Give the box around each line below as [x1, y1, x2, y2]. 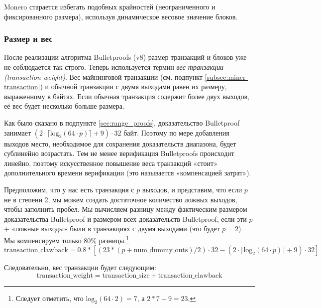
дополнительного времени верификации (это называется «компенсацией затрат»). [4, 167, 251, 178]
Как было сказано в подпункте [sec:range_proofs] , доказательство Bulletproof [4, 117, 240, 128]
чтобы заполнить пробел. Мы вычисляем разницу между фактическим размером [4, 204, 247, 214]
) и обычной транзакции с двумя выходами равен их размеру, [40, 81, 227, 92]
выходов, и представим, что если [142, 184, 242, 194]
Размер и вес [4, 32, 53, 45]
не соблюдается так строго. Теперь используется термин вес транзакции [4, 62, 223, 72]
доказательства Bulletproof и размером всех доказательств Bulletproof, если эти [4, 213, 247, 224]
